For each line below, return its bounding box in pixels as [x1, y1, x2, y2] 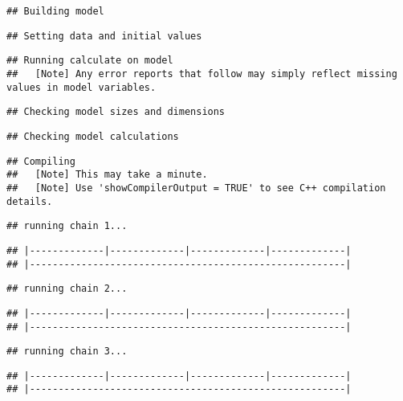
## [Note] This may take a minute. [6, 169, 208, 181]
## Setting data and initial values [6, 30, 202, 42]
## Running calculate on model [6, 55, 173, 67]
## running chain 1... [6, 220, 128, 232]
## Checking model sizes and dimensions [6, 106, 226, 118]
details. [6, 195, 53, 207]
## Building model [6, 6, 104, 17]
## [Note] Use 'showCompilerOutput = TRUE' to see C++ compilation [6, 182, 386, 194]
